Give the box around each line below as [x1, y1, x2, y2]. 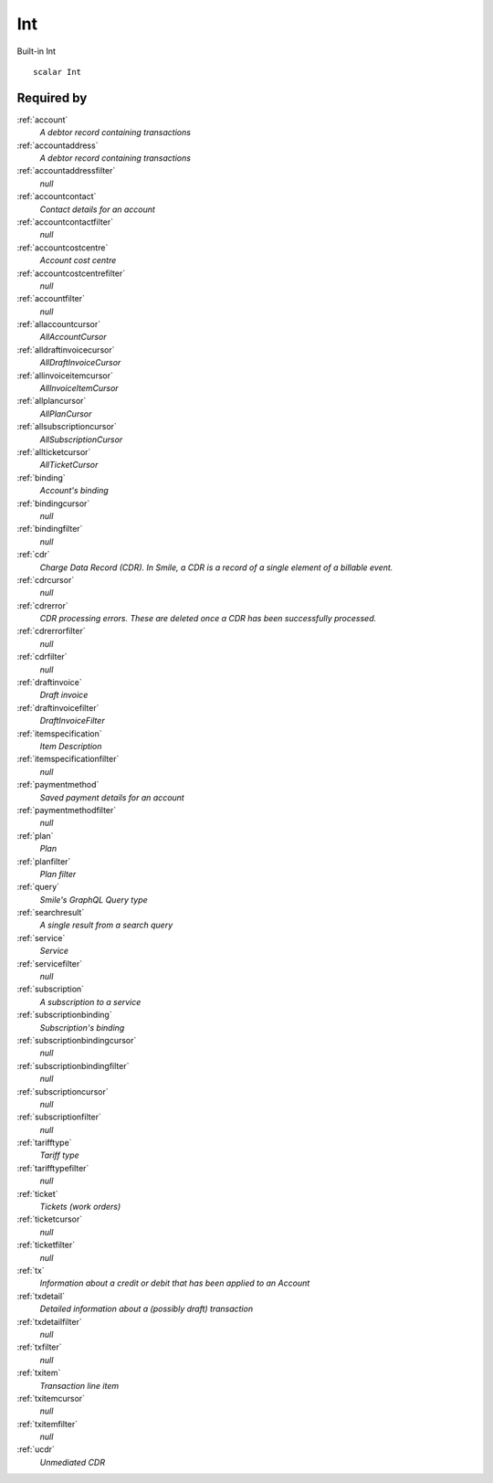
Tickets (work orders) [39, 1202, 121, 1213]
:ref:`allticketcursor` [16, 447, 91, 457]
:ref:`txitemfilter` [16, 1418, 79, 1429]
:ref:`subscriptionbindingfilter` [16, 1060, 130, 1071]
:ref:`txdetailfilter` [16, 1316, 82, 1327]
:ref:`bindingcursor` [16, 498, 90, 509]
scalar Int [33, 67, 82, 77]
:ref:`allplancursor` [16, 396, 87, 407]
